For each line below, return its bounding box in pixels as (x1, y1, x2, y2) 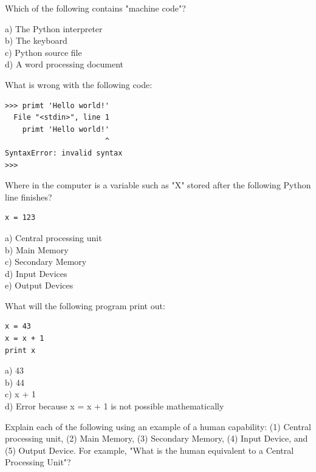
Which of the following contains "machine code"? (5, 2, 186, 14)
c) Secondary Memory (5, 255, 87, 268)
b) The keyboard (5, 34, 67, 47)
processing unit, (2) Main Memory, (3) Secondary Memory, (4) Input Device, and (5, 432, 308, 445)
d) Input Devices (5, 267, 67, 279)
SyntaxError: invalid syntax (5, 148, 123, 157)
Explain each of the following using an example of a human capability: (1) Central (5, 420, 311, 433)
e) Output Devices (5, 279, 74, 292)
